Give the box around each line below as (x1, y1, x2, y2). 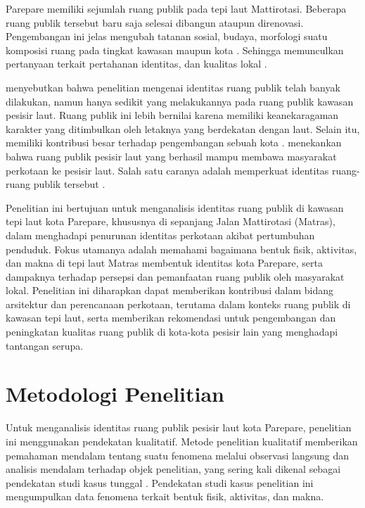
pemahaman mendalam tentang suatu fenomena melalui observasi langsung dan (6, 447, 350, 462)
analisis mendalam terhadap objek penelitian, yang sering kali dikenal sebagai (6, 462, 341, 476)
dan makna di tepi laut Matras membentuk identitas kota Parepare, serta (6, 255, 323, 270)
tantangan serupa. (6, 338, 84, 353)
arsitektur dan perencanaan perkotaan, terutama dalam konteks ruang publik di (6, 296, 351, 311)
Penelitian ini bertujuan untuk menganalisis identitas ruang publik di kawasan (6, 200, 344, 215)
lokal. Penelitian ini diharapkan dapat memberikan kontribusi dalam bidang (6, 283, 333, 298)
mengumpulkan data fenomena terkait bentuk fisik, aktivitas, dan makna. (6, 489, 324, 504)
